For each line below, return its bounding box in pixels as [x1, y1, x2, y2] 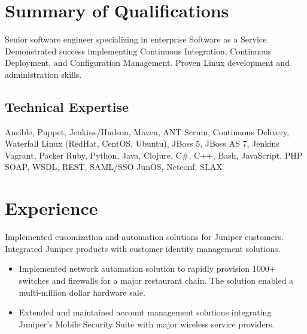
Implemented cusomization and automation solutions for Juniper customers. [5, 230, 284, 243]
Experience [5, 196, 98, 220]
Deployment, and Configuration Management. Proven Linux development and [5, 56, 290, 69]
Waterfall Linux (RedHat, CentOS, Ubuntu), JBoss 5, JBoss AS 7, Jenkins [5, 137, 279, 150]
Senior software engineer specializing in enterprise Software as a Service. [5, 33, 269, 45]
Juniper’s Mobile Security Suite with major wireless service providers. [19, 317, 275, 330]
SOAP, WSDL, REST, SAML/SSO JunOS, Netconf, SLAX [5, 160, 223, 173]
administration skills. [5, 68, 82, 80]
